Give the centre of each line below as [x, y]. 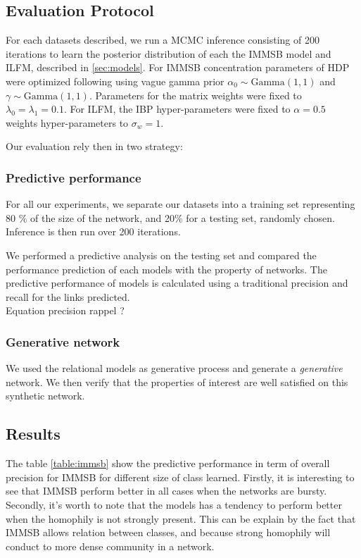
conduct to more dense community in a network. [110, 546]
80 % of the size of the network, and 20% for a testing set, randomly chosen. [170, 217]
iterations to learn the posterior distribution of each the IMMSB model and [169, 53]
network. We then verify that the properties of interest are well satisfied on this [177, 382]
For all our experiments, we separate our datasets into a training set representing [180, 204]
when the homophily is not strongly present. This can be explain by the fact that [181, 518]
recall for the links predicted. [68, 296]
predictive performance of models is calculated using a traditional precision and [177, 283]
